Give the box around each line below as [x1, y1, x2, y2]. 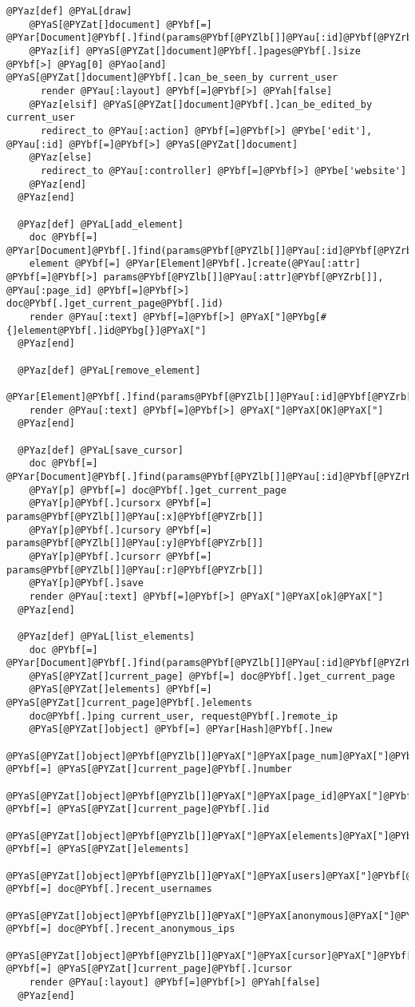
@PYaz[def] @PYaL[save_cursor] [18, 444, 184, 456]
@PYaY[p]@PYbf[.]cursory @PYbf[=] [29, 524, 212, 536]
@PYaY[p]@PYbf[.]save [29, 577, 144, 589]
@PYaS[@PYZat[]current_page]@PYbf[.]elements [6, 697, 252, 709]
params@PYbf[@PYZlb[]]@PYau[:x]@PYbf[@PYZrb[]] [6, 510, 264, 522]
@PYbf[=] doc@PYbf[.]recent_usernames [6, 883, 212, 895]
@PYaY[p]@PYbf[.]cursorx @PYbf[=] [29, 498, 212, 509]
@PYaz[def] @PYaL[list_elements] [18, 630, 196, 642]
